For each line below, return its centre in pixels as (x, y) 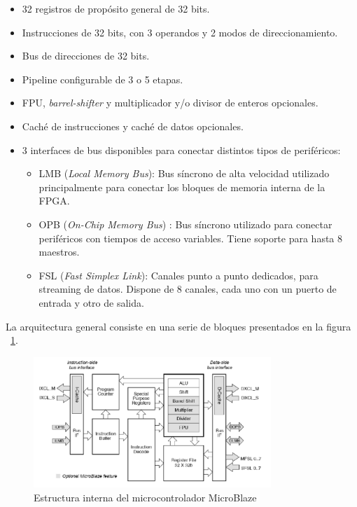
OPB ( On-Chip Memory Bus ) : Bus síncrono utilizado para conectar (185, 224)
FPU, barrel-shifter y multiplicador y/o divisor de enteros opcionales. (170, 103)
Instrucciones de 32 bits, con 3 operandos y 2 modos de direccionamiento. (180, 32)
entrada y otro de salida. (91, 302)
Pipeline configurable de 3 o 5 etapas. (103, 79)
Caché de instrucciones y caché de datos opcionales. (133, 126)
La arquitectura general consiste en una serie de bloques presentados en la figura (178, 326)
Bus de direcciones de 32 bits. (86, 56)
